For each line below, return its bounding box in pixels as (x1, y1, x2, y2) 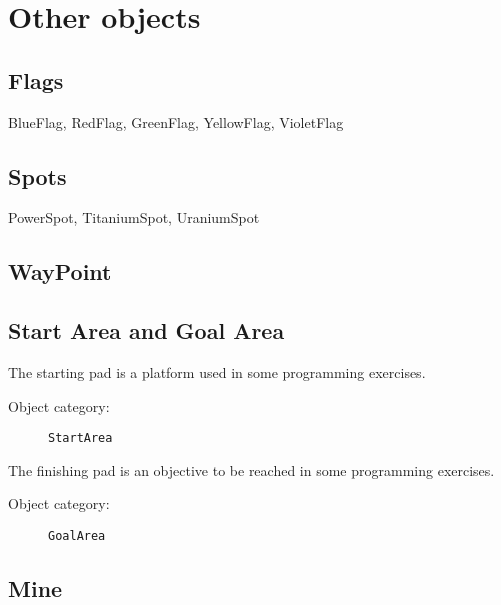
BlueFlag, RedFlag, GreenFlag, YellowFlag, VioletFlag (8, 111, 344, 132)
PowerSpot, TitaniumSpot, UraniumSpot (8, 207, 260, 228)
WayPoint (8, 256, 112, 287)
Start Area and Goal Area (8, 315, 285, 346)
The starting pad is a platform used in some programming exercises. (8, 361, 426, 382)
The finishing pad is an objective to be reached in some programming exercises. (8, 459, 495, 480)
